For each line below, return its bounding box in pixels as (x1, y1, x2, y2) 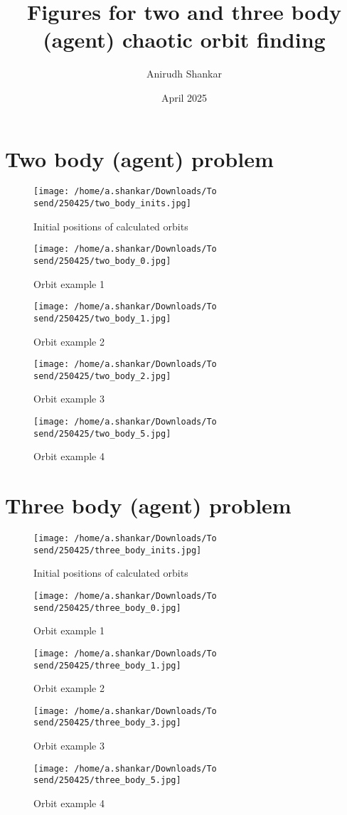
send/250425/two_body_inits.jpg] (33, 198, 191, 209)
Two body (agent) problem (5, 144, 274, 173)
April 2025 (161, 90, 208, 105)
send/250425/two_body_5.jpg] (33, 428, 171, 439)
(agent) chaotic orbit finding (43, 25, 326, 54)
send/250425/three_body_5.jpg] (33, 775, 181, 786)
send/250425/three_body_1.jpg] (33, 660, 181, 671)
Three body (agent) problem (5, 491, 292, 520)
